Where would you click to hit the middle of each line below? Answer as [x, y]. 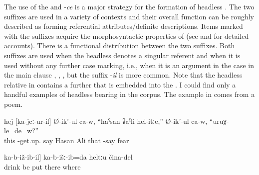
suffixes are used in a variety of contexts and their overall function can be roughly [129, 16]
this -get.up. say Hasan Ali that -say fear [67, 140]
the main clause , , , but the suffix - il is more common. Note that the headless [123, 75]
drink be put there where [42, 166]
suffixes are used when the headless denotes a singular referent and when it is [122, 55]
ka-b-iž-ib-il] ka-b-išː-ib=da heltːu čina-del [68, 157]
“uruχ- [219, 121]
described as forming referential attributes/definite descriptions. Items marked [124, 26]
